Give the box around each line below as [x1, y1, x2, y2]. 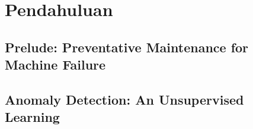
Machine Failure [5, 55, 106, 74]
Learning [5, 108, 60, 126]
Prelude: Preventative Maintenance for [5, 37, 249, 56]
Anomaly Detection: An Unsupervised [5, 90, 244, 108]
